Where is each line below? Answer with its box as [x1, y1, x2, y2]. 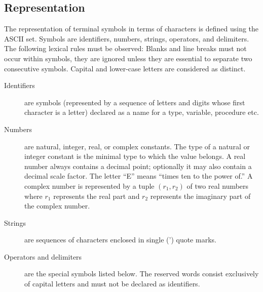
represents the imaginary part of [150, 190, 251, 201]
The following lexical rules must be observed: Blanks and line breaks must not [4, 43, 247, 54]
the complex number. [24, 200, 90, 211]
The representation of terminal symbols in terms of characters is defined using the [4, 23, 259, 34]
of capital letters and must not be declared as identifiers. [24, 278, 200, 289]
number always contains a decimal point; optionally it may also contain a [24, 160, 252, 171]
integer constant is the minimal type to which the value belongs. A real [24, 151, 246, 161]
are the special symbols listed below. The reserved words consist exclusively [24, 268, 259, 279]
